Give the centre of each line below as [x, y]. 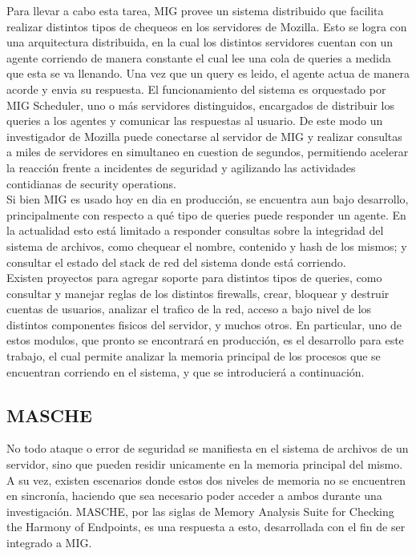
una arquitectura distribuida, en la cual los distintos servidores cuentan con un [200, 42]
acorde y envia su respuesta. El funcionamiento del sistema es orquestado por [196, 89]
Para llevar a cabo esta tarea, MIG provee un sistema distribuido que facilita [195, 10]
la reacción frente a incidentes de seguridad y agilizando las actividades [181, 167]
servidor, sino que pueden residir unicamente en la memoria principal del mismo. [205, 464]
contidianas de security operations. [91, 183]
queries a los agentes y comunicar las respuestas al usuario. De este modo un [195, 121]
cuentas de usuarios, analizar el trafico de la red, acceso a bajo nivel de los [189, 309]
